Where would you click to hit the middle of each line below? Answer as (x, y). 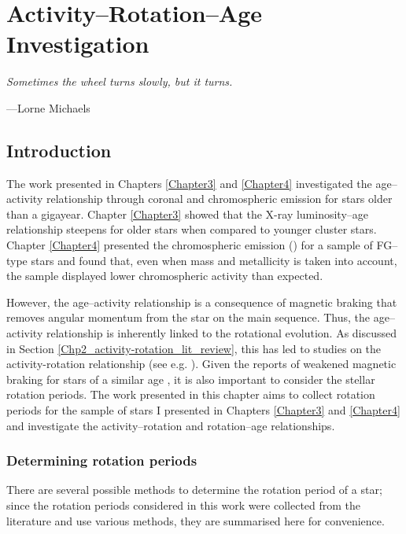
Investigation (78, 44)
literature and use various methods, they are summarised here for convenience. (196, 520)
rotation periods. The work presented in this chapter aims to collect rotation (191, 394)
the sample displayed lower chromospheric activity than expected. (165, 276)
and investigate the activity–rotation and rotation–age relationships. (171, 425)
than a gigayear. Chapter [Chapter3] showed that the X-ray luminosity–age (188, 214)
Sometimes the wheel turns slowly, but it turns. (120, 81)
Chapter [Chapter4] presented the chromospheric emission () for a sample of (190, 245)
